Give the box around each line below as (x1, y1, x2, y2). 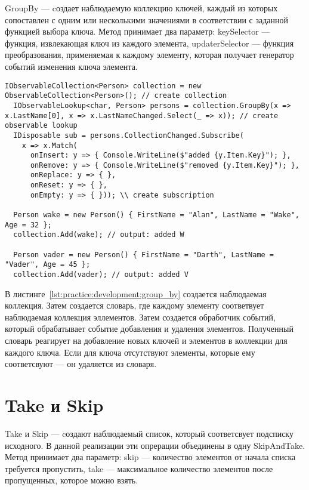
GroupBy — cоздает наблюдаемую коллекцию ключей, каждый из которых (5, 2, 278, 14)
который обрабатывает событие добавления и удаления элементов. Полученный (5, 322, 293, 335)
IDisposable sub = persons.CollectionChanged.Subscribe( (13, 131, 244, 140)
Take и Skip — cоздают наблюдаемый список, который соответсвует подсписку (5, 427, 293, 439)
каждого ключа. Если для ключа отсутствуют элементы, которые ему (5, 346, 255, 358)
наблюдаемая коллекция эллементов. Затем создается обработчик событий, (5, 310, 276, 323)
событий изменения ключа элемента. (5, 60, 138, 72)
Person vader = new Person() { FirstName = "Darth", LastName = (13, 250, 274, 259)
